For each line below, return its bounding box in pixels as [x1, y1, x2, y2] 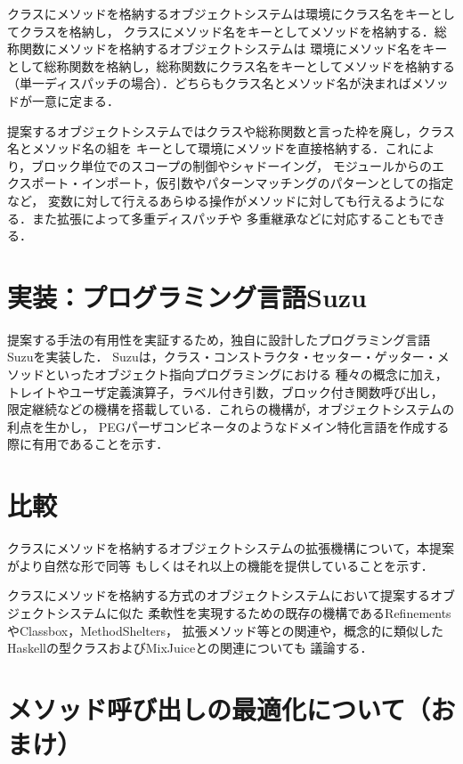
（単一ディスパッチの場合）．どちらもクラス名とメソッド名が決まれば [7, 74, 411, 93]
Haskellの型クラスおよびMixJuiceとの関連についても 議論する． [7, 638, 373, 657]
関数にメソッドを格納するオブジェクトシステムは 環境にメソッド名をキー [19, 39, 448, 58]
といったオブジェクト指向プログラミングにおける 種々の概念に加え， [44, 365, 448, 384]
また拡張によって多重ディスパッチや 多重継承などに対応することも [31, 208, 420, 227]
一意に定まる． [31, 91, 119, 110]
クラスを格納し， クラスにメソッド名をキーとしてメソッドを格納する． [19, 21, 435, 40]
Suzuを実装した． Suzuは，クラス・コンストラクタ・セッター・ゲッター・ [7, 347, 437, 366]
